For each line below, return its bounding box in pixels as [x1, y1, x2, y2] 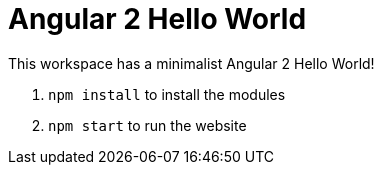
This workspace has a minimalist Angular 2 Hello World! [8, 54, 375, 72]
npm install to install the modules [48, 85, 286, 103]
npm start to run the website [48, 116, 247, 134]
